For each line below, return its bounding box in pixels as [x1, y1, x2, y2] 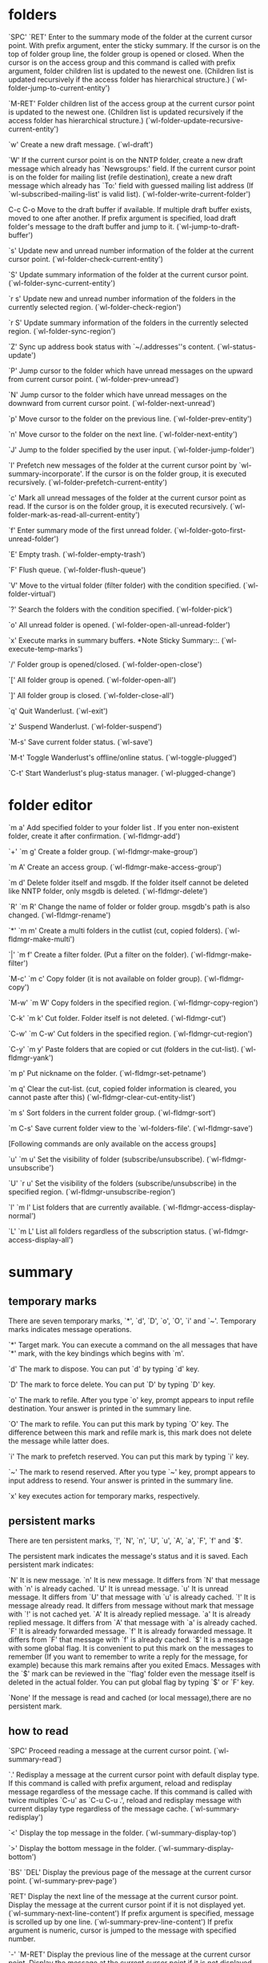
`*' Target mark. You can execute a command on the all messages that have [8, 1339, 258, 1350]
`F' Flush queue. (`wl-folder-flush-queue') [8, 564, 146, 574]
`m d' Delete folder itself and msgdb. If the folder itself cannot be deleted [8, 877, 249, 887]
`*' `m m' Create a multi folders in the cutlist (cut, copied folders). [8, 925, 223, 935]
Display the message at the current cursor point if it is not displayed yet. [8, 1900, 246, 1909]
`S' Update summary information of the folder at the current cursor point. [8, 270, 249, 279]
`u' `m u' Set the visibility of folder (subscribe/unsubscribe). [8, 1154, 206, 1164]
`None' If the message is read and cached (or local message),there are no [8, 1692, 252, 1702]
